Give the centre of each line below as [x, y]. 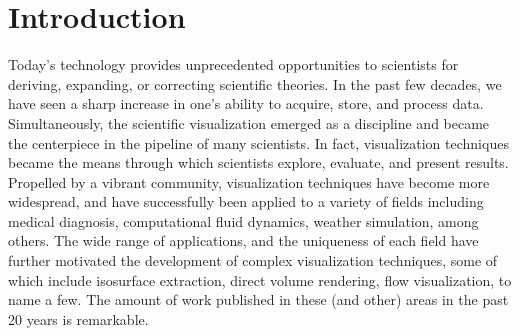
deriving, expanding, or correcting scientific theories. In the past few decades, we [255, 83]
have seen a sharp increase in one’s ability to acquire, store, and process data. [246, 103]
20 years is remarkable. [78, 318]
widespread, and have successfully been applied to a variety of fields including [246, 201]
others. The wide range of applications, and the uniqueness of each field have [243, 240]
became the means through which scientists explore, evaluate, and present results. [258, 162]
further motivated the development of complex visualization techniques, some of [253, 260]
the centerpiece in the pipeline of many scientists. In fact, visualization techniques [258, 142]
